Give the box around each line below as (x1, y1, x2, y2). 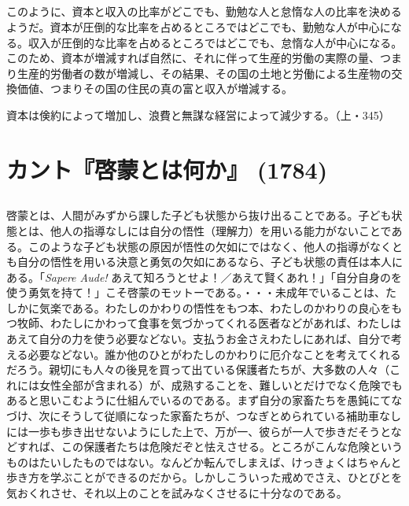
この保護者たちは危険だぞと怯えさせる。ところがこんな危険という (61, 438, 403, 455)
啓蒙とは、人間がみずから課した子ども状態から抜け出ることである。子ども (6, 207, 392, 223)
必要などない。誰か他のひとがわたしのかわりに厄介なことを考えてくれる (28, 345, 401, 362)
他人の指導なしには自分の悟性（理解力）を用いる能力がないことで (50, 222, 392, 238)
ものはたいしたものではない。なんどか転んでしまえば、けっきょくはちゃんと (6, 453, 402, 470)
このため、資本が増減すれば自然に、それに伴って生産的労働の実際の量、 (6, 50, 380, 66)
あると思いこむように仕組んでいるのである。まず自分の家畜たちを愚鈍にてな (6, 392, 403, 408)
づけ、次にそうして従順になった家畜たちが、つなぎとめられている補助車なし (6, 408, 401, 424)
